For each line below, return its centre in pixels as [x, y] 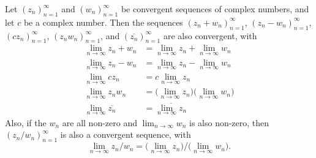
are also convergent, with [210, 35]
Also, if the [26, 122]
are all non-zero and [100, 122]
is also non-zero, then [229, 122]
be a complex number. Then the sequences [103, 22]
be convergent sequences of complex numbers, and [215, 9]
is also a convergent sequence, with [126, 134]
